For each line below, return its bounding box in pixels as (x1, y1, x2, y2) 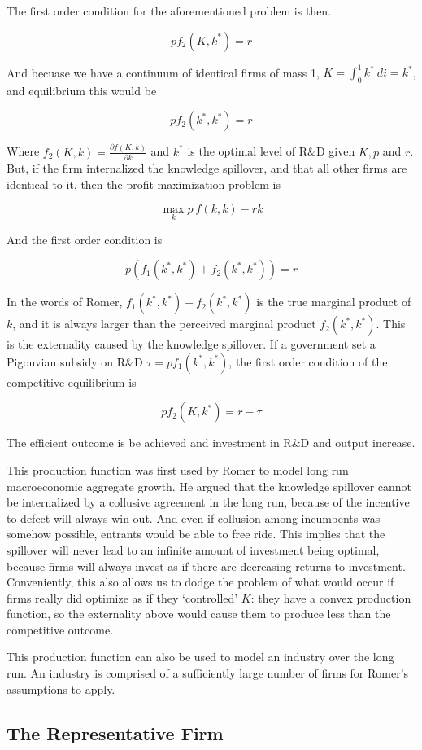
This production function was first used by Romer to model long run (7, 461, 349, 478)
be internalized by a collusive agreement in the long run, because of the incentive (7, 493, 410, 511)
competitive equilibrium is (7, 373, 137, 390)
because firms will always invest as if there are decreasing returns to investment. (7, 557, 406, 574)
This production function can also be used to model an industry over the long (7, 648, 394, 665)
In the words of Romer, (7, 293, 123, 310)
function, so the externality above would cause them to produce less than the (7, 605, 391, 622)
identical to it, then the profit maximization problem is (7, 175, 281, 192)
